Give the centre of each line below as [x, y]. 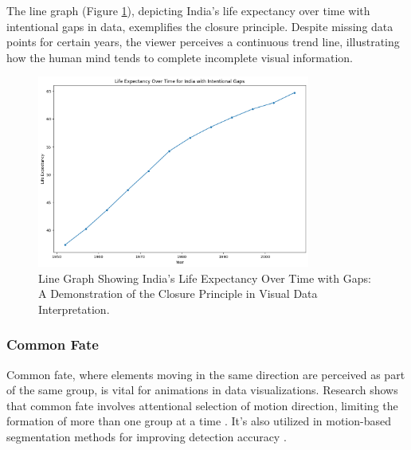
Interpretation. [74, 309]
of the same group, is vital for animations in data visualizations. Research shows [202, 390]
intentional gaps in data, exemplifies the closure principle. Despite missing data [200, 26]
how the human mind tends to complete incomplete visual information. [180, 57]
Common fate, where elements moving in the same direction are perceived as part [206, 374]
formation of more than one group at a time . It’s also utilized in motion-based [199, 421]
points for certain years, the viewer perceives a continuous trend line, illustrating [203, 42]
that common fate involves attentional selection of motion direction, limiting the [202, 405]
